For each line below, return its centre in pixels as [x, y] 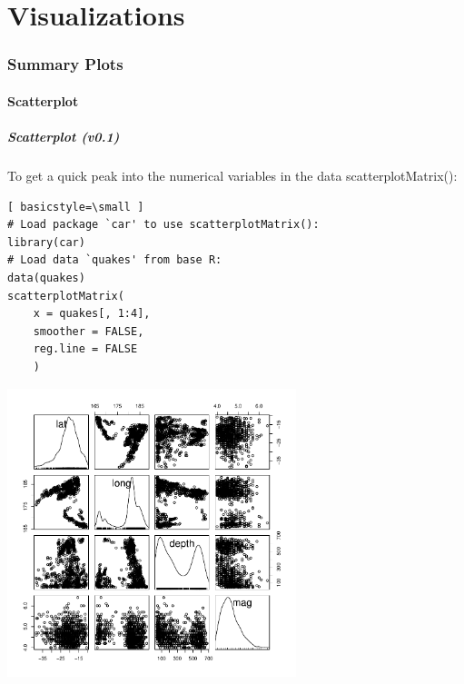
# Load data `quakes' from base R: [115, 260]
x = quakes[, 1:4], [92, 314]
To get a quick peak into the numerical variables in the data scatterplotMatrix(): [232, 175]
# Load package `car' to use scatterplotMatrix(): [163, 225]
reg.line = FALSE [85, 349]
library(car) [46, 242]
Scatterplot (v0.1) [64, 136]
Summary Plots [65, 64]
